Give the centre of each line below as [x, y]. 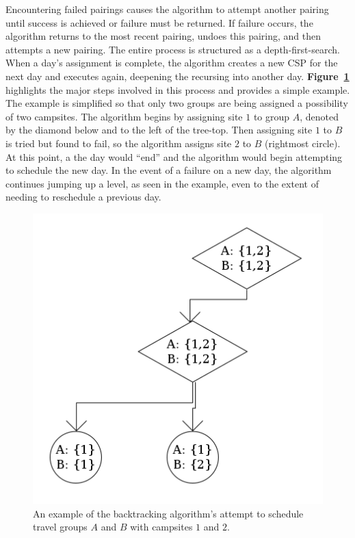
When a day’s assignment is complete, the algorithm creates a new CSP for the [172, 63]
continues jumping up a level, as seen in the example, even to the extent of [162, 183]
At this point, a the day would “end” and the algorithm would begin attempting [174, 156]
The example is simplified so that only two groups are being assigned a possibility [177, 103]
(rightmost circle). [303, 143]
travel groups [60, 527]
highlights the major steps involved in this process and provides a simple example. [178, 89]
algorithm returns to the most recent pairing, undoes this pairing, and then [163, 36]
